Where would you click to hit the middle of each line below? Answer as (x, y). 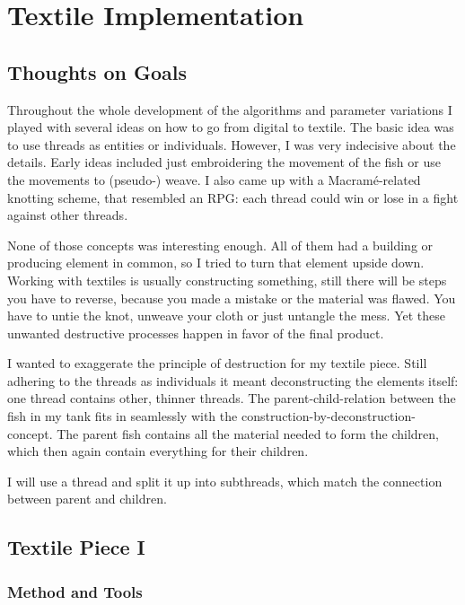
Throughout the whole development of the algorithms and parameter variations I (230, 109)
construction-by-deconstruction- (328, 416)
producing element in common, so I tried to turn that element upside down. (216, 263)
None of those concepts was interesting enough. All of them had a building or (220, 245)
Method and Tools (75, 591)
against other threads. (68, 215)
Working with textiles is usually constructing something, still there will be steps (227, 280)
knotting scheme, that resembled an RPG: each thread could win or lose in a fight (233, 197)
